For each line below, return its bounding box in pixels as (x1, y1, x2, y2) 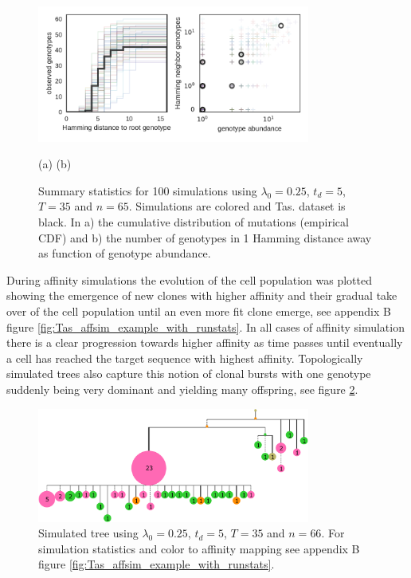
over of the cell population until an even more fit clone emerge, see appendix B (6, 302, 391, 319)
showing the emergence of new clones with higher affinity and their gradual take (6, 287, 397, 304)
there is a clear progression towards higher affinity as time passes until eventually (6, 334, 403, 351)
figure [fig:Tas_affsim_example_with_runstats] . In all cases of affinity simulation (6, 318, 405, 335)
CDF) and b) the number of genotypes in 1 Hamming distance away (38, 229, 372, 246)
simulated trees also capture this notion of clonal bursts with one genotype (6, 365, 371, 382)
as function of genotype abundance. (38, 245, 211, 261)
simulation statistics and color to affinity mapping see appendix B (38, 540, 360, 556)
